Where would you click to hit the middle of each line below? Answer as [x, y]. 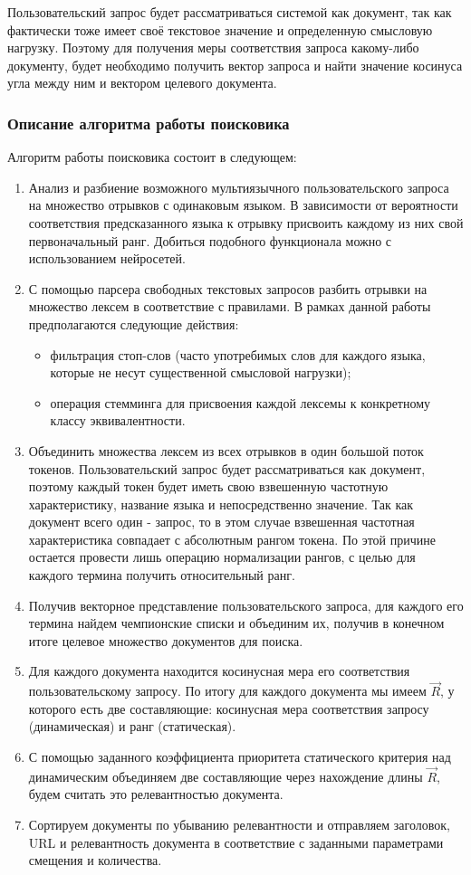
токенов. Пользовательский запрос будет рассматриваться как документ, [227, 468]
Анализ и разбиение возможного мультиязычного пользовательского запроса [239, 187]
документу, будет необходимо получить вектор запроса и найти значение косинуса [235, 65]
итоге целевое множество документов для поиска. [166, 640]
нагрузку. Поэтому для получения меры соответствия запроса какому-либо [213, 48]
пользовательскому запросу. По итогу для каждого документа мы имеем [227, 691]
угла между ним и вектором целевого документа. [142, 83]
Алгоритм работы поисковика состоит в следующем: [152, 157]
